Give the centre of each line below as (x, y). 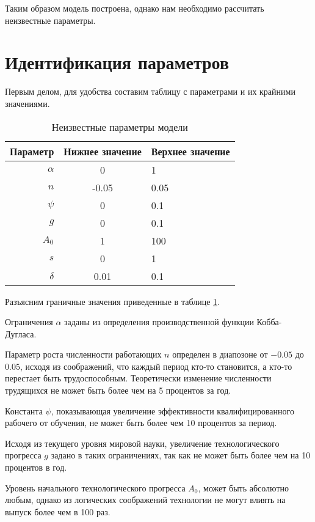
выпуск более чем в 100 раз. (58, 511)
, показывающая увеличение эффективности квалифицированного (172, 410)
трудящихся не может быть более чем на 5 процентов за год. (118, 390)
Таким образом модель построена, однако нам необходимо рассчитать (135, 8)
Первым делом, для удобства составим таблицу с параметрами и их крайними (150, 91)
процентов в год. (36, 467)
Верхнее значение (190, 151)
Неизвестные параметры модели (120, 127)
